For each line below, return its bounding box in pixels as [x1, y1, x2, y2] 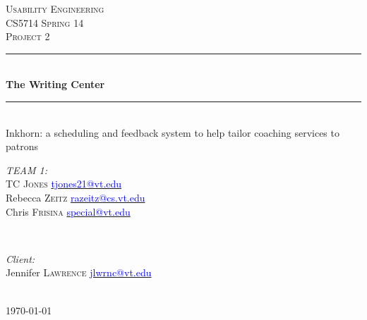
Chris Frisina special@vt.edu [6, 204, 131, 219]
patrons [6, 139, 39, 154]
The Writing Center [6, 77, 105, 92]
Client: [6, 251, 35, 266]
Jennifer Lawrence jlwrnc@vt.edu [6, 265, 152, 280]
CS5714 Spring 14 [6, 15, 84, 30]
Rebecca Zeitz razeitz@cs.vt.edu [6, 190, 145, 204]
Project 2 [6, 29, 50, 44]
